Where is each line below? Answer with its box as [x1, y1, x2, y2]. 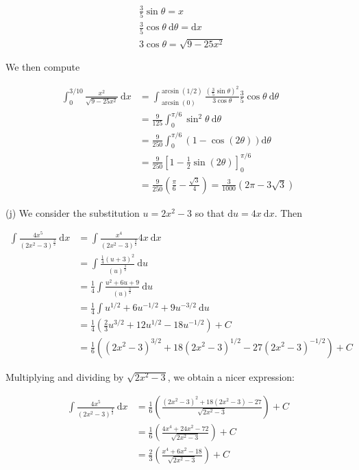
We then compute [5, 60, 80, 74]
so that [195, 205, 225, 220]
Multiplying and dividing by [5, 369, 124, 384]
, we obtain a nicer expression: [167, 369, 295, 384]
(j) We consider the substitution [5, 205, 140, 220]
